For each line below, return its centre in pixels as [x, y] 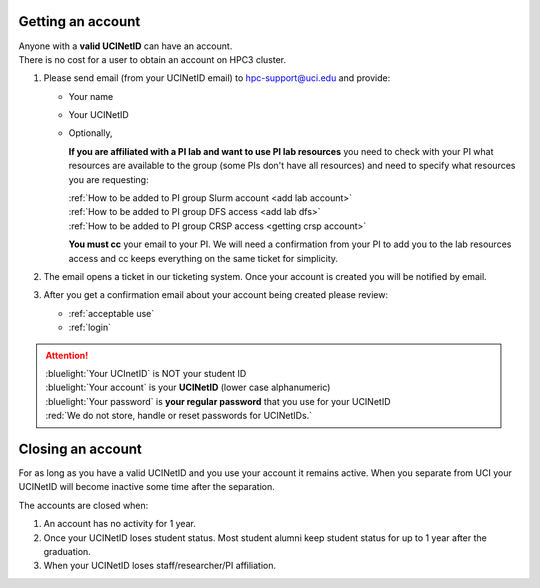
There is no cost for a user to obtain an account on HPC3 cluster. [152, 59]
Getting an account [79, 21]
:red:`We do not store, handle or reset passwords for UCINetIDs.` [179, 416]
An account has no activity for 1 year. [120, 524]
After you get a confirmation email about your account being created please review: [216, 295]
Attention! [67, 355]
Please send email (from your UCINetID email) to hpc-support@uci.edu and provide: [217, 78]
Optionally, [90, 133]
